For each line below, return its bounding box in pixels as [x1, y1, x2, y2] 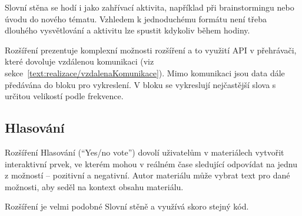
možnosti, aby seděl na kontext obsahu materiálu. [5, 180, 184, 193]
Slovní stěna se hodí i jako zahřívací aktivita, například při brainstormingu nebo [5, 1, 294, 13]
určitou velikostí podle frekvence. [5, 90, 124, 102]
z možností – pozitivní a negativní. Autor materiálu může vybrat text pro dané [5, 169, 290, 181]
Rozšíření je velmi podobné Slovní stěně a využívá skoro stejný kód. [5, 200, 249, 212]
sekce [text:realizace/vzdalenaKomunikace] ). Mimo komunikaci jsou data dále [5, 66, 285, 79]
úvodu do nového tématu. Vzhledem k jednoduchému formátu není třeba [5, 12, 267, 25]
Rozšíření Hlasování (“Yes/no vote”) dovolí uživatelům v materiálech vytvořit [5, 146, 284, 158]
